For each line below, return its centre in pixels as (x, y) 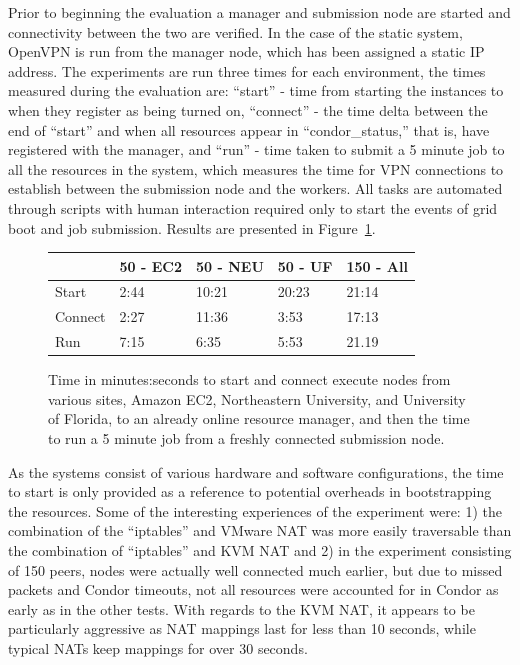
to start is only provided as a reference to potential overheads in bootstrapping (250, 491)
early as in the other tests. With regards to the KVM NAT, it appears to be (241, 608)
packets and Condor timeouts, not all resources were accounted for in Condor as (253, 589)
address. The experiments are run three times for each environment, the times (247, 70)
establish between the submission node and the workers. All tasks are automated (255, 188)
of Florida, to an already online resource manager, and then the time (259, 418)
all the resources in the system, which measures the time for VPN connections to (256, 168)
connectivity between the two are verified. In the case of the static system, (235, 31)
